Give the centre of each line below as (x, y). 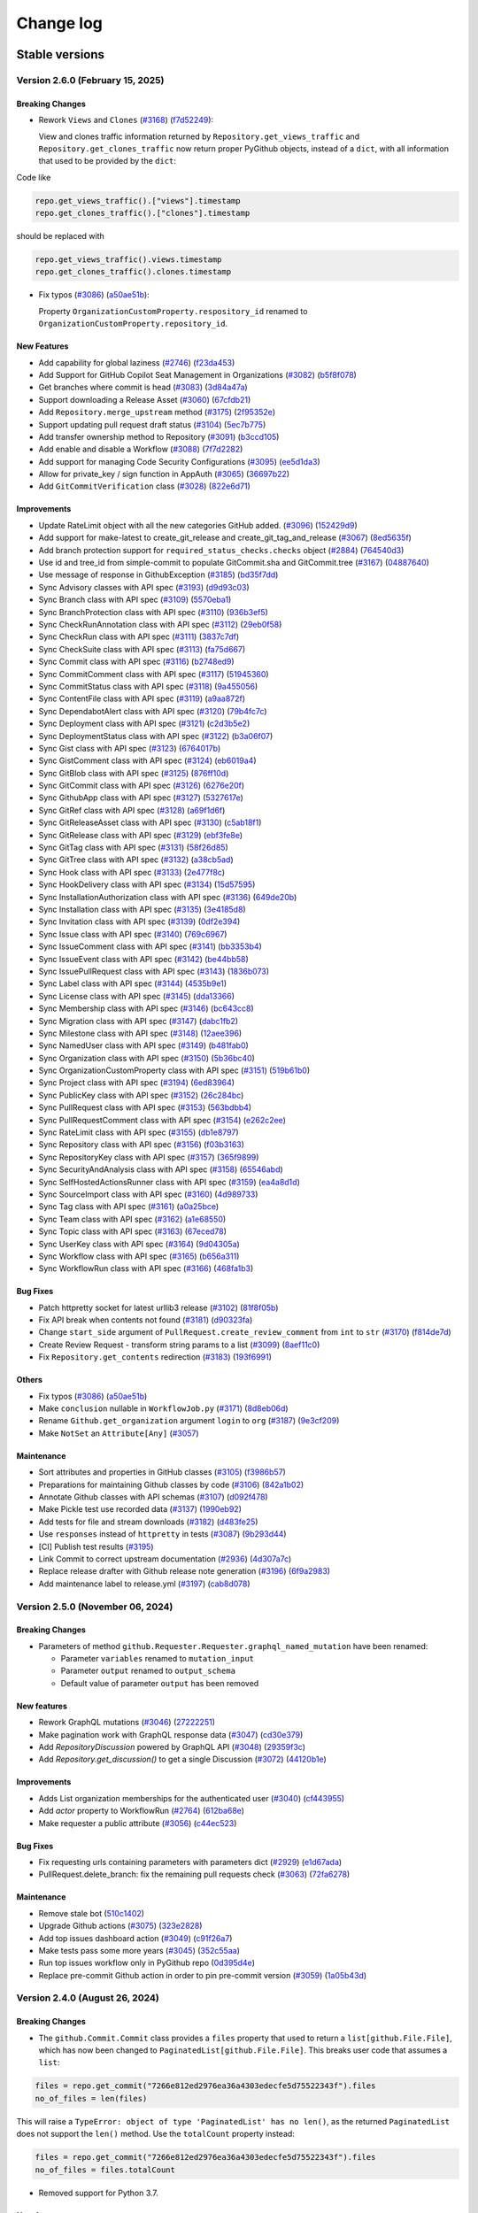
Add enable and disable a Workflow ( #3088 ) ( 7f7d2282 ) (141, 449)
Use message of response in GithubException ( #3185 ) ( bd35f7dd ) (158, 574)
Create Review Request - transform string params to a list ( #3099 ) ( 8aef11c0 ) (179, 1345)
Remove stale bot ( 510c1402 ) (92, 1913)
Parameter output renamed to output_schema (148, 1671)
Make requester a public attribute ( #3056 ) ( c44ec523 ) (138, 1823)
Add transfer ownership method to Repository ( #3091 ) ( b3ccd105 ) (159, 436)
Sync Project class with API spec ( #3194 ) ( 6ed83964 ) (136, 1083)
